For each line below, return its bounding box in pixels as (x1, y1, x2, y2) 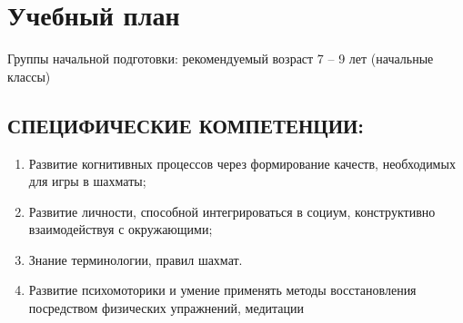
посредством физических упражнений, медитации (28, 299, 305, 318)
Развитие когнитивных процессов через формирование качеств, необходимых (28, 153, 456, 172)
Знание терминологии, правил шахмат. (28, 250, 243, 269)
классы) (7, 66, 51, 85)
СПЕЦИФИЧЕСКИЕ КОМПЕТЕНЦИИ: (7, 111, 364, 139)
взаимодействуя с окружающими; (28, 220, 213, 239)
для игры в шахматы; (28, 171, 146, 191)
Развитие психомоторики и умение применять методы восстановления (28, 280, 417, 299)
